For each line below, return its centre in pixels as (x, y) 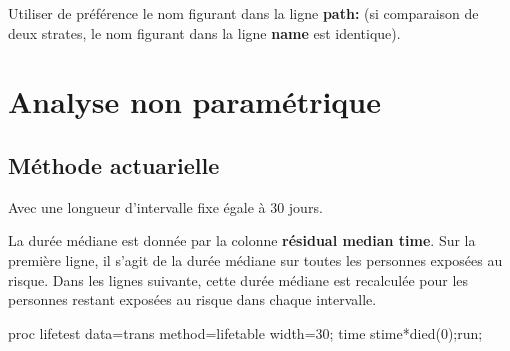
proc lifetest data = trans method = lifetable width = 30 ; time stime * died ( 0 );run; (245, 332)
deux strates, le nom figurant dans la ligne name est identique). (204, 32)
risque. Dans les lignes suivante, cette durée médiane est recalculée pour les (238, 279)
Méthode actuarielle (114, 164)
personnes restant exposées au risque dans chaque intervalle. (192, 299)
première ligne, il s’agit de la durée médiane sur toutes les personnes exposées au (255, 259)
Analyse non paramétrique (195, 101)
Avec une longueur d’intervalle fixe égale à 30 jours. (165, 206)
